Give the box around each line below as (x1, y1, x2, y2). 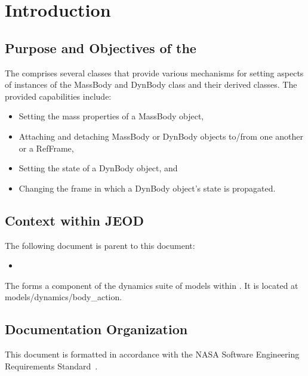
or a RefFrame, (19, 141, 74, 154)
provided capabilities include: (5, 90, 112, 102)
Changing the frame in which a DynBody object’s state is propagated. (19, 181, 276, 194)
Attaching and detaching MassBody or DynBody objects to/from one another (19, 130, 303, 142)
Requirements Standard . (5, 359, 98, 372)
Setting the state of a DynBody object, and (19, 162, 178, 174)
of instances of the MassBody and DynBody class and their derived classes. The (5, 78, 297, 91)
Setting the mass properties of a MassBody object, (19, 110, 204, 122)
